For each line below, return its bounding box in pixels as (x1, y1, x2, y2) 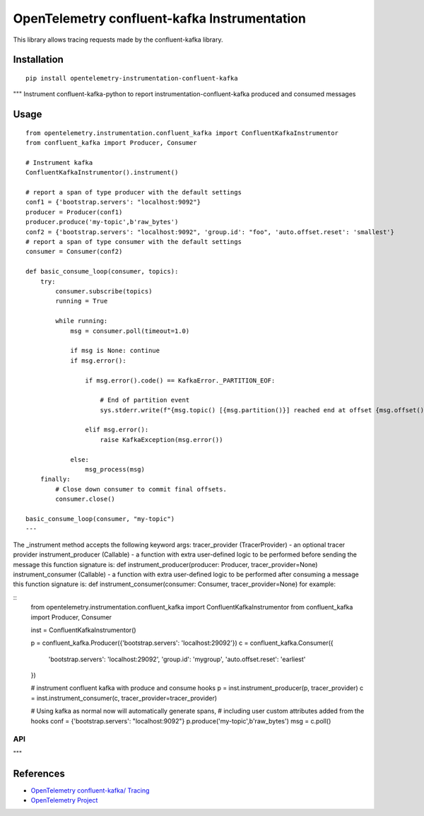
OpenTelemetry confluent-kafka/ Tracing (30, 786, 150, 795)
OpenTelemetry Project (30, 796, 98, 805)
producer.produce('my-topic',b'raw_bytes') (25, 218, 179, 226)
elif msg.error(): (85, 426, 149, 434)
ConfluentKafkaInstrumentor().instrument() (25, 168, 179, 177)
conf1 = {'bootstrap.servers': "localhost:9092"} (25, 198, 201, 206)
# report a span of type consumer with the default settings (25, 238, 242, 246)
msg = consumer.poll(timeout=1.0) (70, 327, 190, 335)
